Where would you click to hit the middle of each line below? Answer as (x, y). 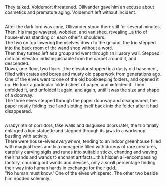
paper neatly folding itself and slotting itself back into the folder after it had (82, 106)
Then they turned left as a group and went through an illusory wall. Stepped (82, 53)
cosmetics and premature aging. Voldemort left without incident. (71, 12)
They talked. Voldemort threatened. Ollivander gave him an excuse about (80, 7)
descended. (17, 63)
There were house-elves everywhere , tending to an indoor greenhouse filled (83, 141)
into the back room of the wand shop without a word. (59, 48)
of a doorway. (19, 95)
